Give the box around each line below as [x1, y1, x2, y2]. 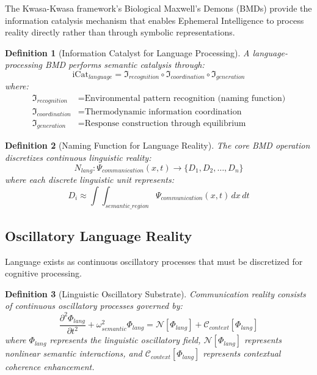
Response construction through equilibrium [84, 119, 246, 128]
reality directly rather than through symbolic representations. [5, 26, 235, 39]
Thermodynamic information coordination [84, 107, 242, 116]
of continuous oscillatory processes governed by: [5, 299, 183, 312]
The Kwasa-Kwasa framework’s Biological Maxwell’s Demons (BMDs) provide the [5, 2, 312, 14]
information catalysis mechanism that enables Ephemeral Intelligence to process [5, 13, 304, 26]
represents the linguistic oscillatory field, [49, 333, 201, 346]
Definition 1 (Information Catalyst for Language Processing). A [5, 46, 250, 59]
